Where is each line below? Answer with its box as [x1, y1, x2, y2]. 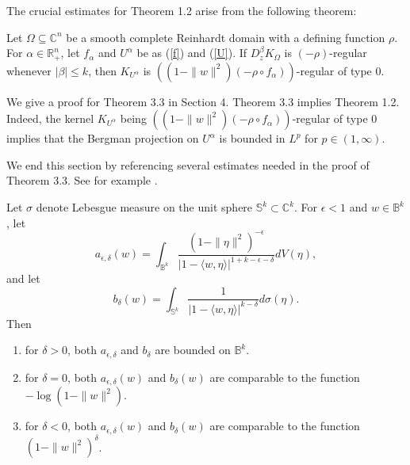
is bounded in [219, 130, 285, 147]
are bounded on [155, 341, 231, 358]
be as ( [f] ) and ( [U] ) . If [136, 44, 247, 61]
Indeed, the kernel [6, 110, 94, 127]
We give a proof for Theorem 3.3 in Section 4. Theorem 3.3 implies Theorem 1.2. [6, 93, 400, 109]
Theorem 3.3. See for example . [6, 172, 158, 189]
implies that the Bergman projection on [6, 130, 199, 147]
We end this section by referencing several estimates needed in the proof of [6, 156, 370, 173]
